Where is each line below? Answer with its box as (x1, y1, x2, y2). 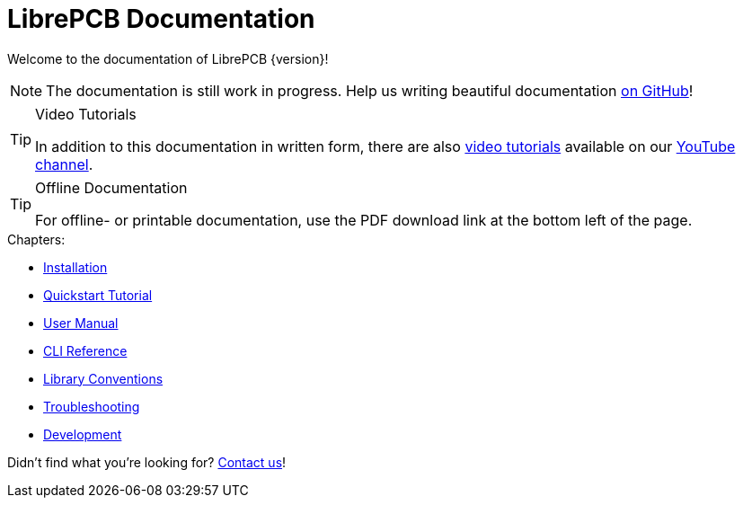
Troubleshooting (43, 398, 140, 414)
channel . (35, 155, 93, 173)
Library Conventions (43, 370, 164, 386)
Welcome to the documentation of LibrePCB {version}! (7, 50, 329, 66)
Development (43, 426, 122, 442)
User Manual (43, 315, 119, 331)
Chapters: (7, 231, 66, 247)
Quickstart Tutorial (43, 287, 153, 303)
